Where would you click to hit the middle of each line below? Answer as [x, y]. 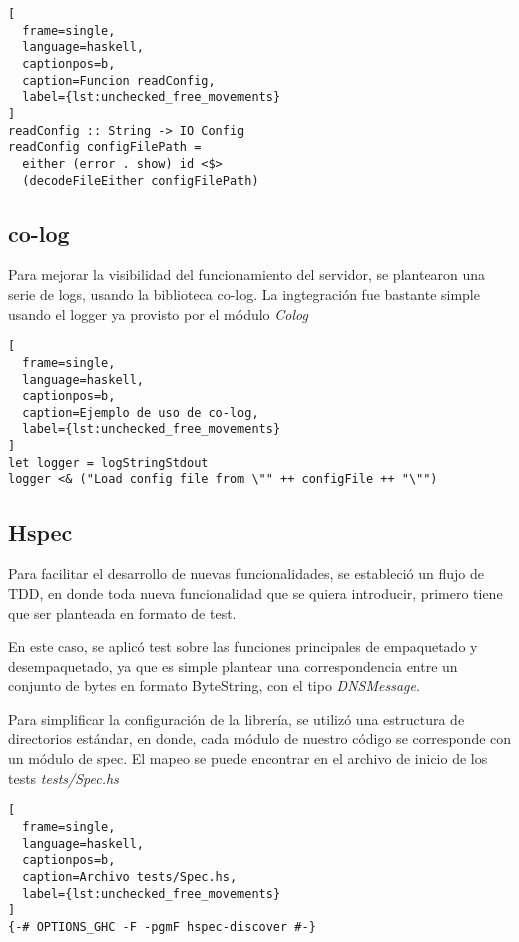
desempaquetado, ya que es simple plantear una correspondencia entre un [233, 665]
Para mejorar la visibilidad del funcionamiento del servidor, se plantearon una [247, 274]
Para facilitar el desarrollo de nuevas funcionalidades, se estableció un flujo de [246, 573]
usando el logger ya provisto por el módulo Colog [158, 313]
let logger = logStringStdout [108, 462]
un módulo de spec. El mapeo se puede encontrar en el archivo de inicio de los [248, 758]
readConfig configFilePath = [105, 147]
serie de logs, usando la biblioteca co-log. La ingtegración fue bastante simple [244, 294]
